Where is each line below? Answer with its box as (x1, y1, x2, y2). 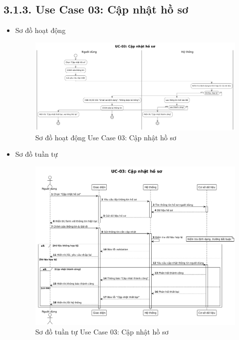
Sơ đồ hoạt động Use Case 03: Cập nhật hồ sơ (35, 132, 176, 142)
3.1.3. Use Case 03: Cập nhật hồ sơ (3, 1, 189, 17)
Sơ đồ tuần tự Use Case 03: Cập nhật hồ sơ (35, 327, 169, 337)
